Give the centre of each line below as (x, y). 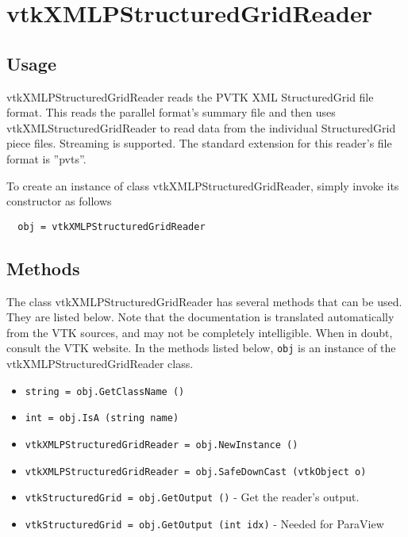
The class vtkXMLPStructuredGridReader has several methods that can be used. (204, 301)
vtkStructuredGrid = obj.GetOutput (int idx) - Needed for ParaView (204, 523)
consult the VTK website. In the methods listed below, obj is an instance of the (201, 348)
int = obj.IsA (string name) (102, 418)
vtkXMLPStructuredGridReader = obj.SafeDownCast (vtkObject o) (196, 472)
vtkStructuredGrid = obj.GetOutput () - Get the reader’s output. (192, 497)
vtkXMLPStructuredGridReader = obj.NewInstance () (162, 445)
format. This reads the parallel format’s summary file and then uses (171, 112)
